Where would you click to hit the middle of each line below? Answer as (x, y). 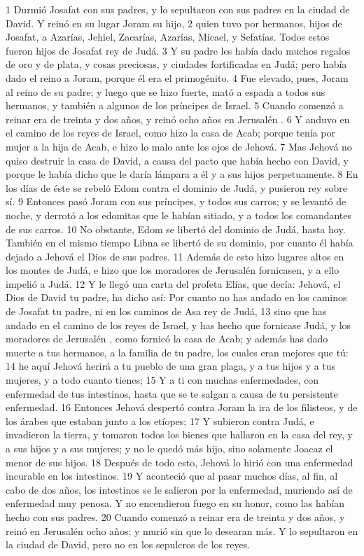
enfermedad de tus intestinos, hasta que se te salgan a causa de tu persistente (172, 393)
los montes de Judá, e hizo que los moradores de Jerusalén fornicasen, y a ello (173, 270)
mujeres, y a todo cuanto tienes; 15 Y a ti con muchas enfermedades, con (162, 380)
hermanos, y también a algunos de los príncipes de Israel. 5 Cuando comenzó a (175, 105)
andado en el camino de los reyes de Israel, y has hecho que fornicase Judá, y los (178, 325)
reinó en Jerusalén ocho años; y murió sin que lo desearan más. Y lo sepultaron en (182, 530)
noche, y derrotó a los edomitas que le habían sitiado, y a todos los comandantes (179, 215)
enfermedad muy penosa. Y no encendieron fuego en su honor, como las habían (175, 503)
